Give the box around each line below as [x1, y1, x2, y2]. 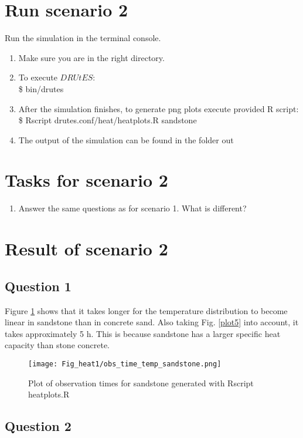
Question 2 [5, 417, 72, 435]
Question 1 [5, 277, 72, 295]
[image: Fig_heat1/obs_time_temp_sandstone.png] [28, 359, 222, 368]
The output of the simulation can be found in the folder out [18, 133, 234, 146]
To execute [18, 71, 57, 83]
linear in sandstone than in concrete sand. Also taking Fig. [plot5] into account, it [5, 316, 299, 328]
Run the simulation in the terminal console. [5, 32, 161, 44]
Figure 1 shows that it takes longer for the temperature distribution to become [5, 304, 288, 316]
